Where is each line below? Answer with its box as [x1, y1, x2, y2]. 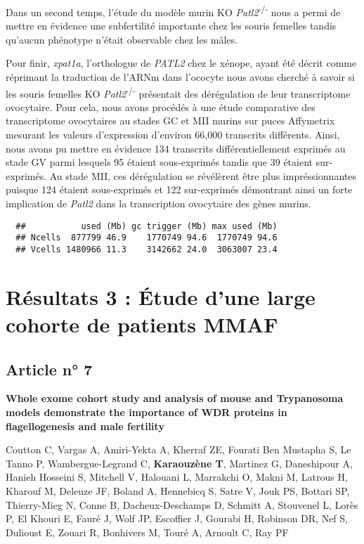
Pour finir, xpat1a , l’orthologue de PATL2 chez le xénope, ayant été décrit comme [6, 56, 357, 70]
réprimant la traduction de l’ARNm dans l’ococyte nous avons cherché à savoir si [6, 70, 355, 84]
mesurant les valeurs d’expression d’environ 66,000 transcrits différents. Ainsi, [6, 127, 340, 142]
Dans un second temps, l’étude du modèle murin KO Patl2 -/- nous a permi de [6, 3, 341, 19]
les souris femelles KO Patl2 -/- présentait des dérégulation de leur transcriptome [6, 84, 351, 101]
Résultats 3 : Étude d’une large [6, 282, 316, 311]
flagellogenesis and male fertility [6, 418, 164, 433]
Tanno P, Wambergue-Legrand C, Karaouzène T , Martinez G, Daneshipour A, [6, 455, 353, 470]
